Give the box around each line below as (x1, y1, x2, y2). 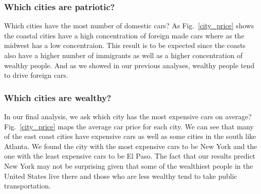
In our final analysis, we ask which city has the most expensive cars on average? (4, 111, 252, 121)
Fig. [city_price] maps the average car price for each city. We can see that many (4, 121, 254, 131)
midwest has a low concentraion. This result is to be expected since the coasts (4, 40, 246, 51)
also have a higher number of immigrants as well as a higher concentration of (4, 50, 243, 60)
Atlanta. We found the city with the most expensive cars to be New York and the (4, 140, 257, 151)
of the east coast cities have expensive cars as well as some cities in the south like (4, 131, 256, 141)
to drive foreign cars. (4, 70, 68, 80)
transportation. (4, 180, 51, 191)
